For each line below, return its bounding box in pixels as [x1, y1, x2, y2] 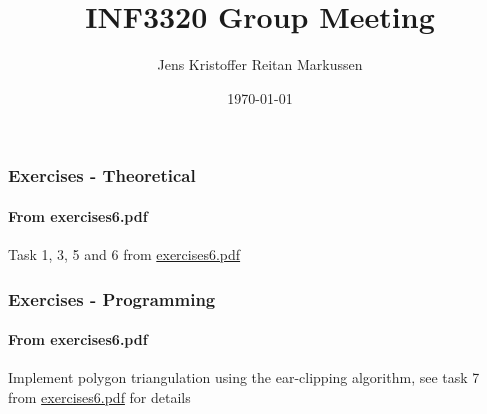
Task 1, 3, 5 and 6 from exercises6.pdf [8, 244, 241, 265]
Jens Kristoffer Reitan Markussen [157, 54, 363, 75]
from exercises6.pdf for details [8, 386, 191, 407]
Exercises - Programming [8, 286, 216, 311]
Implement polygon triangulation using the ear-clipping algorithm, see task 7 [8, 367, 480, 388]
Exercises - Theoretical [8, 163, 196, 188]
